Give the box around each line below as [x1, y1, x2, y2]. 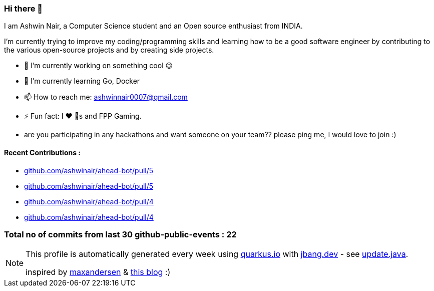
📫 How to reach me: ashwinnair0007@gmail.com [24, 93, 188, 102]
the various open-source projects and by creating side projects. [4, 46, 214, 55]
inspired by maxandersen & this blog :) [26, 267, 171, 277]
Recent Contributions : [4, 148, 81, 157]
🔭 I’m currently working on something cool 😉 [24, 61, 173, 70]
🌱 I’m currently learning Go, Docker [24, 77, 140, 86]
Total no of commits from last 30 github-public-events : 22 [4, 229, 237, 239]
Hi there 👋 [4, 4, 43, 14]
